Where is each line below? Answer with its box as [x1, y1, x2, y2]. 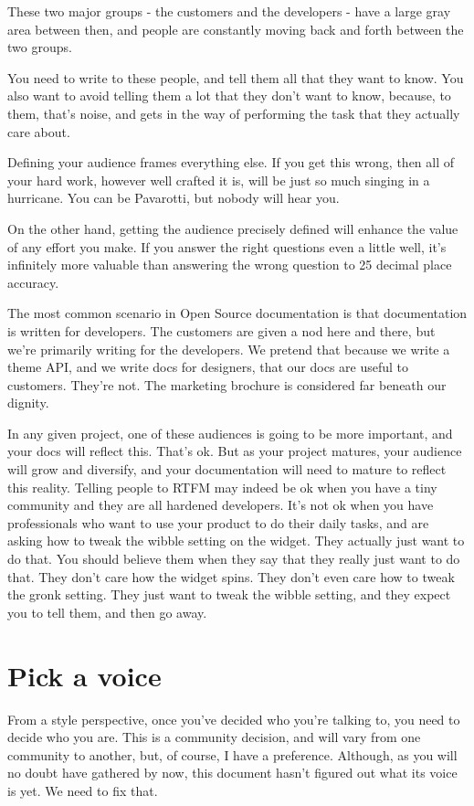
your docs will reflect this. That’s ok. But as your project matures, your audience [7, 441, 462, 461]
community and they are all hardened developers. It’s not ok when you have [7, 495, 434, 514]
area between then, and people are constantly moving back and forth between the [7, 19, 464, 38]
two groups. [7, 37, 72, 57]
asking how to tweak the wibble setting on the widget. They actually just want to [7, 531, 465, 550]
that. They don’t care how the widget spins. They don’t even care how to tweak [7, 567, 455, 586]
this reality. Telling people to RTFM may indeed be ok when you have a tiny [7, 477, 437, 496]
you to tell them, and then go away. [7, 602, 207, 621]
